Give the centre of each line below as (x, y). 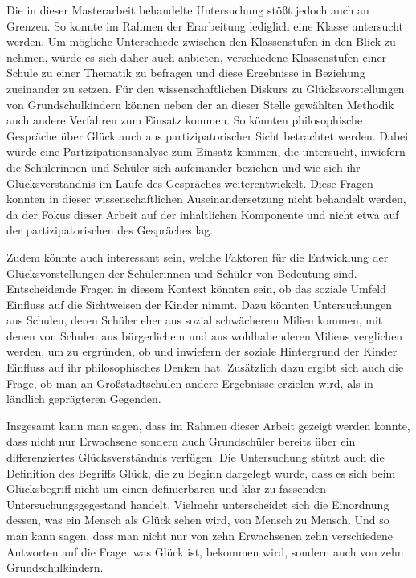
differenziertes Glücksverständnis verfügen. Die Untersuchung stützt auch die (196, 457)
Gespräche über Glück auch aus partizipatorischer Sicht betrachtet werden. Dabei (208, 135)
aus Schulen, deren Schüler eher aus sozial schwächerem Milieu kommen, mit (195, 320)
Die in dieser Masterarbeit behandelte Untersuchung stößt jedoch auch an (188, 10)
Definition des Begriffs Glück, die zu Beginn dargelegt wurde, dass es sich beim (201, 472)
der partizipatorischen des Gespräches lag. (110, 230)
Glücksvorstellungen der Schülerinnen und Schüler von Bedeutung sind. (182, 273)
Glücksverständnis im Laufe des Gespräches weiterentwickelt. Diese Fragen (190, 183)
